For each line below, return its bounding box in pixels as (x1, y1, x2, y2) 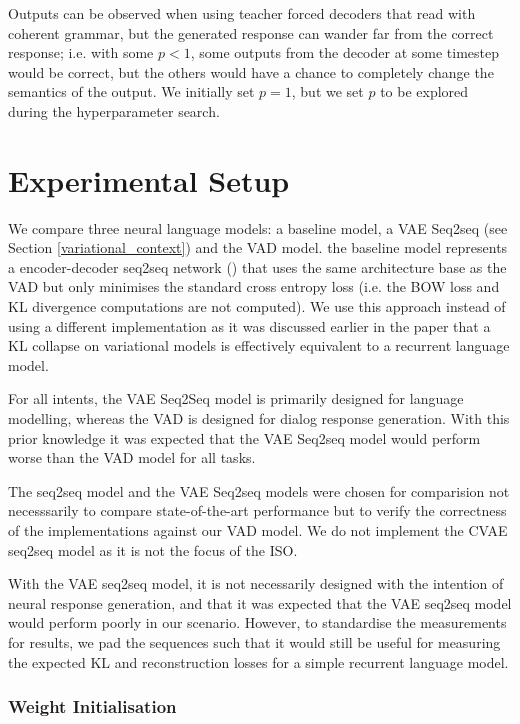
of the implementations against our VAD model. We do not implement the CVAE (8, 520, 508, 540)
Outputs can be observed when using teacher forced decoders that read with (8, 3, 476, 23)
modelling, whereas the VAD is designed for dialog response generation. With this (8, 408, 510, 429)
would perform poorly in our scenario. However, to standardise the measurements (8, 612, 507, 633)
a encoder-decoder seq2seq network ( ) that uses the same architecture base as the (8, 256, 507, 277)
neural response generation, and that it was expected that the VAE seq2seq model (8, 592, 512, 613)
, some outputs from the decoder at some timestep (190, 42, 500, 63)
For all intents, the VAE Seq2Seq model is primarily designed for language (8, 388, 464, 409)
